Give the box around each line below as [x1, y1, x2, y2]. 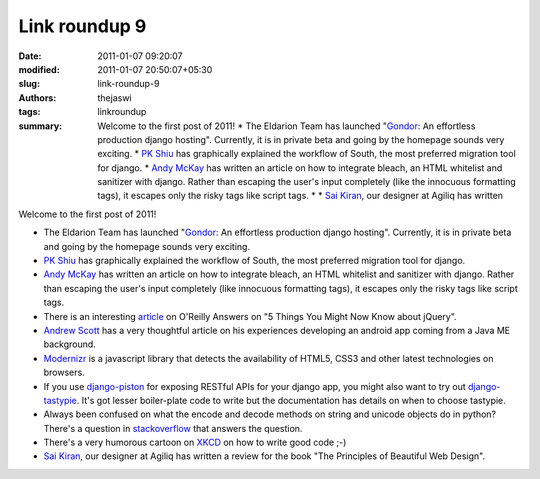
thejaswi [97, 91, 132, 104]
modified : [18, 63, 60, 75]
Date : [18, 50, 42, 62]
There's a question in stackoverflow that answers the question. [43, 422, 303, 434]
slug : [18, 78, 40, 90]
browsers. [43, 366, 85, 379]
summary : [18, 120, 63, 132]
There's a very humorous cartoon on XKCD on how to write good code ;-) [43, 436, 347, 449]
